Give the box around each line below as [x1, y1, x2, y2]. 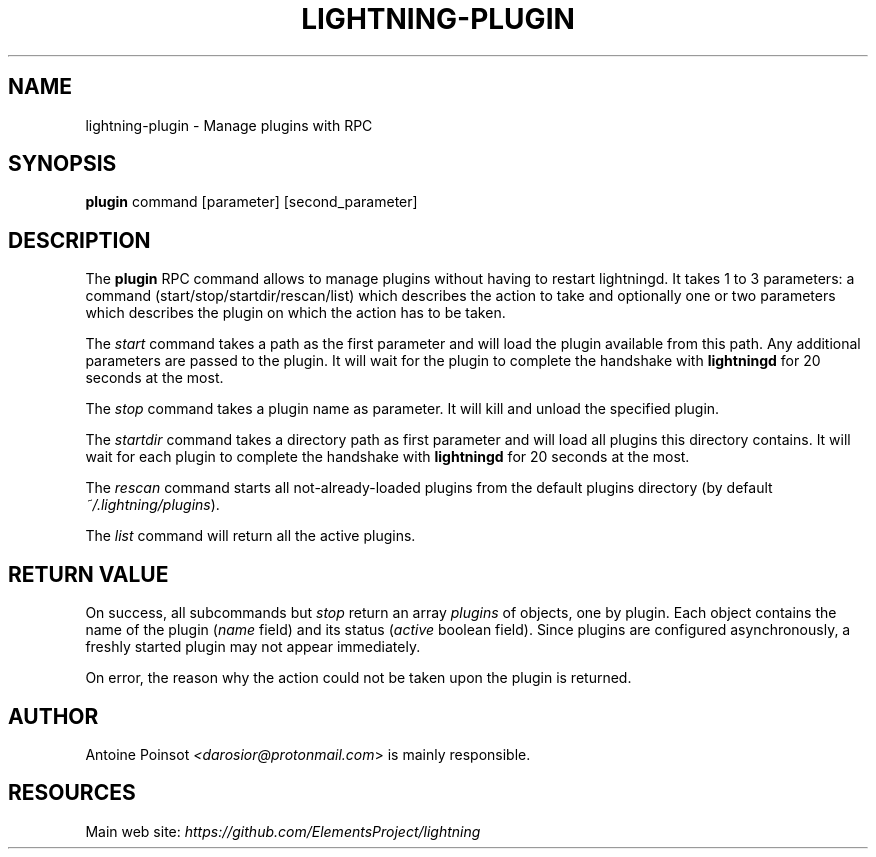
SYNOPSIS [8, 151, 117, 177]
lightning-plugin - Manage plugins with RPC [85, 116, 373, 134]
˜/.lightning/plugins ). [85, 496, 220, 514]
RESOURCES [8, 780, 136, 806]
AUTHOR [8, 703, 99, 729]
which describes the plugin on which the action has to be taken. [85, 304, 506, 322]
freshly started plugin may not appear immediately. [85, 638, 421, 656]
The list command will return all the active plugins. [85, 527, 416, 545]
